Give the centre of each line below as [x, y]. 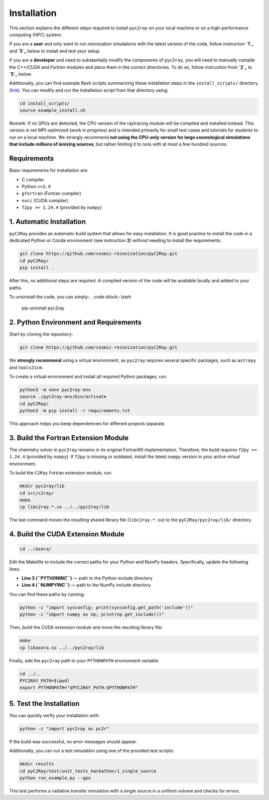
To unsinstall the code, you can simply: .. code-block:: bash [70, 297]
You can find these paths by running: [47, 594]
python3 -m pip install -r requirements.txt [75, 411]
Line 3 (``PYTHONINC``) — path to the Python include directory [87, 578]
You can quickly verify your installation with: [54, 715]
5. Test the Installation [44, 704]
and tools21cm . [26, 367]
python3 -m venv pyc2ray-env [55, 390]
